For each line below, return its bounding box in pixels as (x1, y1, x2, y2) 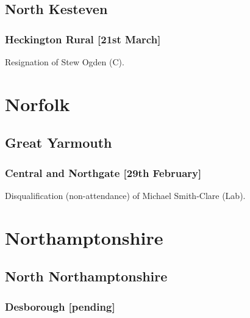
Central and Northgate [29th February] (5, 165, 202, 180)
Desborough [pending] (5, 298, 115, 314)
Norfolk (5, 91, 70, 116)
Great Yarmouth (5, 133, 112, 152)
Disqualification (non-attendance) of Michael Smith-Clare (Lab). (5, 189, 246, 201)
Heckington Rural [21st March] (5, 31, 161, 46)
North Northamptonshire (5, 267, 168, 286)
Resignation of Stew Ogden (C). (5, 56, 124, 68)
